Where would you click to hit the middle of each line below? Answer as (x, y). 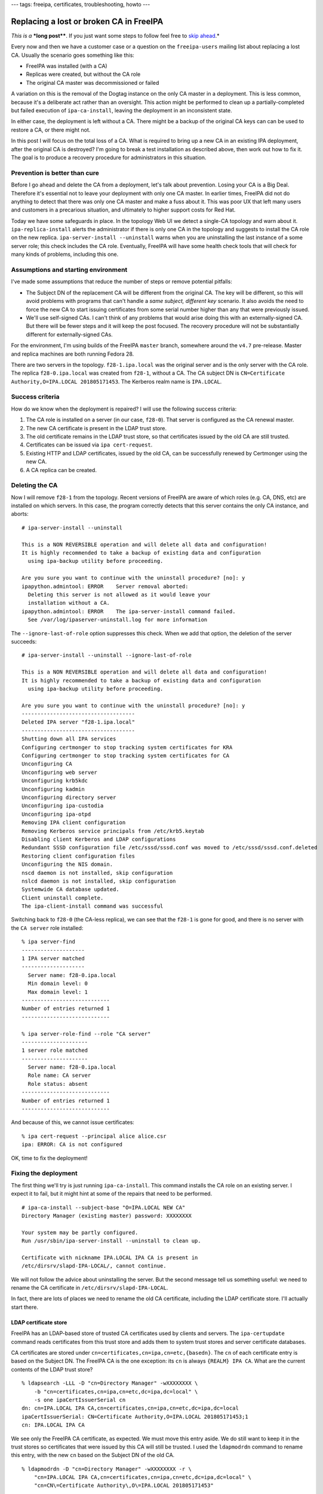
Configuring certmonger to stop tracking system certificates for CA (126, 756)
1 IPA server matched (53, 959)
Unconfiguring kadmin (53, 789)
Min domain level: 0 (58, 984)
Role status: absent (58, 1084)
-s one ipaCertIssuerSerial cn (80, 1400)
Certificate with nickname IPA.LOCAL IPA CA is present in (110, 1257)
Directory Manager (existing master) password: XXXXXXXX (107, 1216)
